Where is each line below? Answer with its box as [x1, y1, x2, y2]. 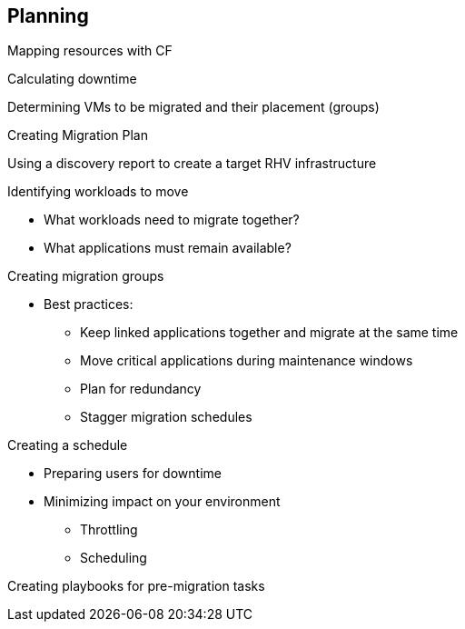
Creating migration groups [7, 268, 164, 285]
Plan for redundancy [80, 381, 202, 397]
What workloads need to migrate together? [44, 212, 300, 228]
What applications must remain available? [44, 240, 292, 256]
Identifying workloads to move [7, 184, 189, 200]
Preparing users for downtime [44, 465, 222, 482]
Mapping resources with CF [7, 43, 173, 59]
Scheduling [80, 550, 147, 566]
